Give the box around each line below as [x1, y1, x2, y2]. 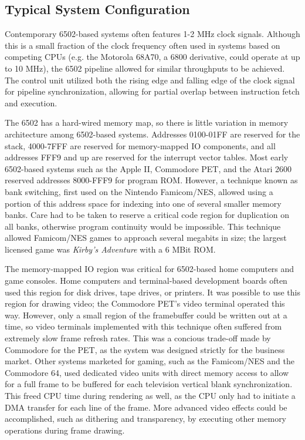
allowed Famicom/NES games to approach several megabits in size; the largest [5, 231, 287, 244]
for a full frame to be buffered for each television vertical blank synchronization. [5, 378, 293, 390]
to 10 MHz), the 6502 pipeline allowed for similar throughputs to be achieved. [5, 62, 285, 74]
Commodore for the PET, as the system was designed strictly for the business [5, 343, 285, 355]
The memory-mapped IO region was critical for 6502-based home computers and [5, 263, 294, 275]
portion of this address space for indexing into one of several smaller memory [5, 197, 282, 209]
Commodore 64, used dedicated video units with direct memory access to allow [5, 366, 289, 378]
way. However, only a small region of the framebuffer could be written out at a [5, 308, 287, 321]
